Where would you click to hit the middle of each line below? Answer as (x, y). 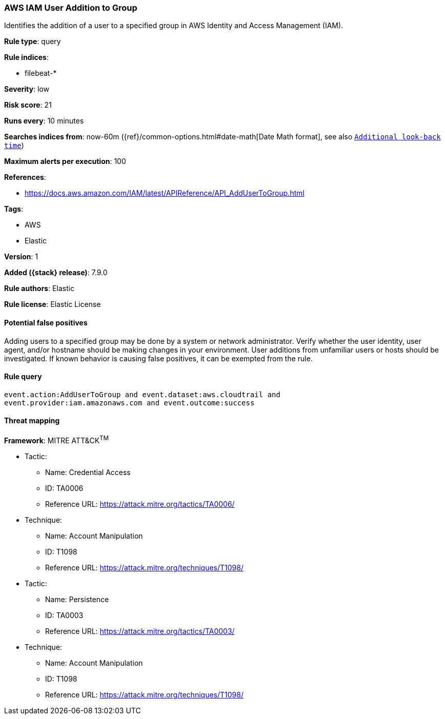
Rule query (23, 377)
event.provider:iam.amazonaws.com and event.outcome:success (129, 403)
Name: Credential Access (88, 472)
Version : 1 (21, 257)
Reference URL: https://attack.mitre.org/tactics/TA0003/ (140, 631)
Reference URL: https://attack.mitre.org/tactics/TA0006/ (140, 504)
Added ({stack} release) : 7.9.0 (56, 273)
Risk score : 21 (28, 105)
